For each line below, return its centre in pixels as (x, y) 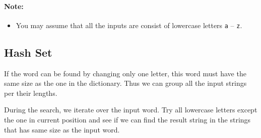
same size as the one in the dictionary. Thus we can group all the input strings (125, 83)
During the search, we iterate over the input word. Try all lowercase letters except (131, 110)
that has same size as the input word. (62, 129)
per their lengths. (31, 93)
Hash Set (28, 52)
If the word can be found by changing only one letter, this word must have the (125, 73)
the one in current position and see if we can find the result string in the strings (127, 120)
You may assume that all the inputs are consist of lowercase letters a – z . (129, 25)
